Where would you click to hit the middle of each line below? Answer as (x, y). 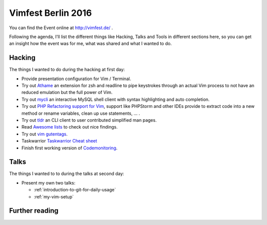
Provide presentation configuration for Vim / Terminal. (76, 79)
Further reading (34, 211)
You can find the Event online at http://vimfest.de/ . (61, 28)
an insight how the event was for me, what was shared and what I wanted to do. (90, 44)
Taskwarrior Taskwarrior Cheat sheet (59, 141)
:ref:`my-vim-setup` (54, 197)
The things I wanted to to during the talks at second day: (67, 174)
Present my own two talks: (48, 182)
